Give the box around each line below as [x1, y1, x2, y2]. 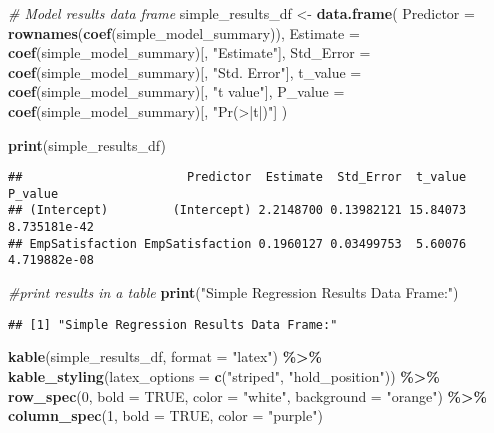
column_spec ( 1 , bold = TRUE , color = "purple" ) [8, 405, 323, 426]
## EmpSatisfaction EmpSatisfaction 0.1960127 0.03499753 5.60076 [8, 236, 467, 251]
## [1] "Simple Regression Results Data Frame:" [8, 317, 338, 332]
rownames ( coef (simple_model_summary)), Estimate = [8, 22, 360, 43]
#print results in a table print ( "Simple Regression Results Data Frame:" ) [8, 282, 459, 303]
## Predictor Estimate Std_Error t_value [8, 170, 467, 185]
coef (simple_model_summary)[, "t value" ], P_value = [8, 81, 345, 102]
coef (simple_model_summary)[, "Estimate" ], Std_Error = [8, 42, 371, 63]
